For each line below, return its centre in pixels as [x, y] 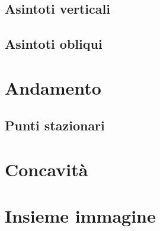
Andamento [53, 87]
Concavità [47, 169]
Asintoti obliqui [54, 44]
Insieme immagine [80, 216]
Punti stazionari [55, 125]
